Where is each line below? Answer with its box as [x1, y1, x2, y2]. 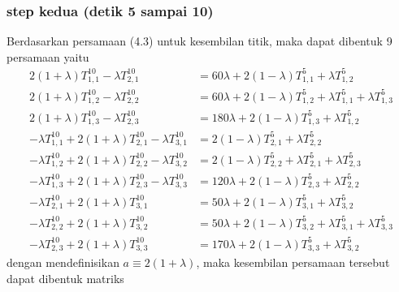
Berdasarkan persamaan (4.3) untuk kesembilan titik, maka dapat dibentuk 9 [7, 32, 392, 49]
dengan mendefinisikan [7, 254, 119, 271]
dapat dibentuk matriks [7, 269, 124, 286]
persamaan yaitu [7, 48, 89, 65]
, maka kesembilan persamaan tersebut [196, 254, 390, 271]
